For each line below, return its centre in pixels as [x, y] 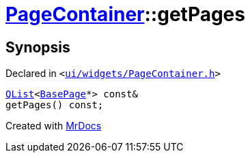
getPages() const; [55, 105]
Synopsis [38, 47]
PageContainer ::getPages [125, 14]
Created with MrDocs [54, 126]
